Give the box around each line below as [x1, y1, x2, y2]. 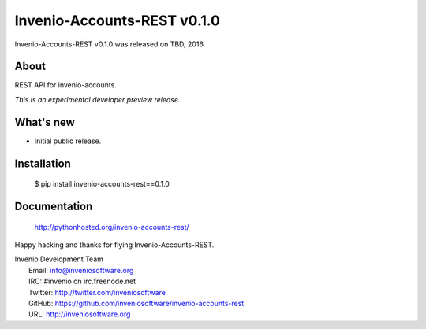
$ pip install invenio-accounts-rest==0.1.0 [34, 179, 170, 189]
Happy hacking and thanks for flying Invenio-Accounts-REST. [14, 240, 215, 250]
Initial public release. [34, 136, 102, 146]
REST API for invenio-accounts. [14, 80, 118, 90]
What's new [14, 115, 75, 129]
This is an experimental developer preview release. [14, 94, 181, 104]
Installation [14, 157, 71, 170]
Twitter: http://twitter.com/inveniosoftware [28, 287, 166, 297]
